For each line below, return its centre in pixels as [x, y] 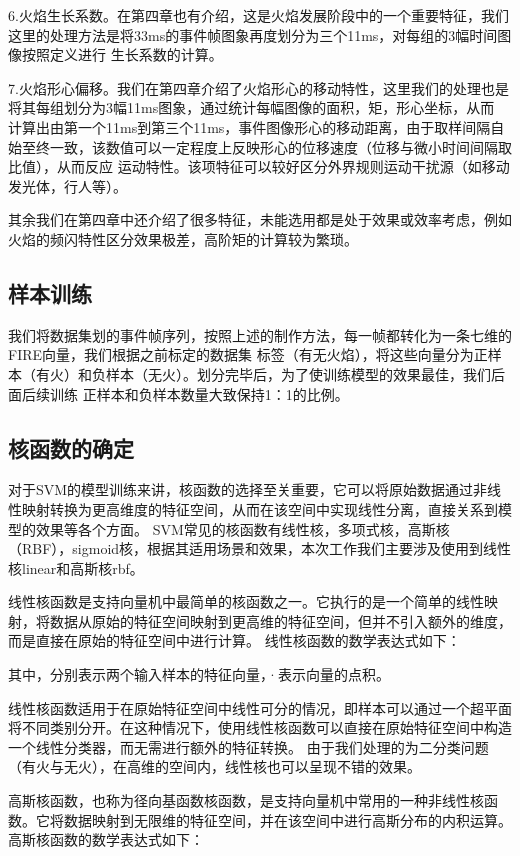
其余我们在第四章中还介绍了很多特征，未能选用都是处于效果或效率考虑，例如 [260, 219]
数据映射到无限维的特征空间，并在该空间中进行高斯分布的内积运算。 [287, 819]
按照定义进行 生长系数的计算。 [122, 54]
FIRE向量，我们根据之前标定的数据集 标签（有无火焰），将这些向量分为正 [248, 354]
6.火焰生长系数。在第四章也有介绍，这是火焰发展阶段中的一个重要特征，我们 [258, 15]
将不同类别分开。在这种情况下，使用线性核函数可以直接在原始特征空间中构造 [260, 727]
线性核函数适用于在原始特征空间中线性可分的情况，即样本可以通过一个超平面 [260, 707]
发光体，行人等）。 [67, 185]
